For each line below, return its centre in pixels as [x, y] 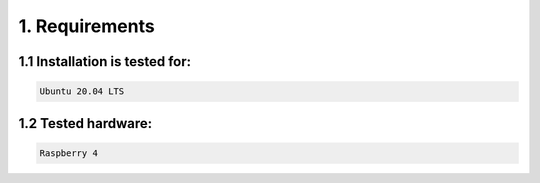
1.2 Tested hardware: [85, 123]
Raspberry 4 [69, 153]
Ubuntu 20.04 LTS [82, 91]
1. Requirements [86, 26]
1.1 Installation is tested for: [105, 61]
